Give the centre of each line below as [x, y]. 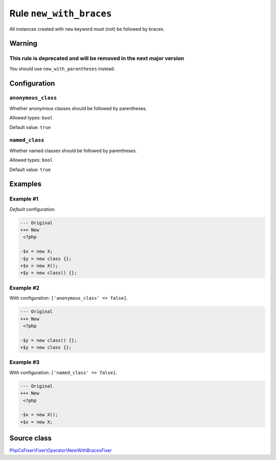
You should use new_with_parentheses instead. [62, 69]
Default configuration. [32, 209]
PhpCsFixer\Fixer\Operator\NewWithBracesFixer [61, 450]
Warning [24, 44]
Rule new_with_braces [61, 13]
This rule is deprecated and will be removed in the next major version [97, 58]
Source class [31, 438]
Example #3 [25, 362]
